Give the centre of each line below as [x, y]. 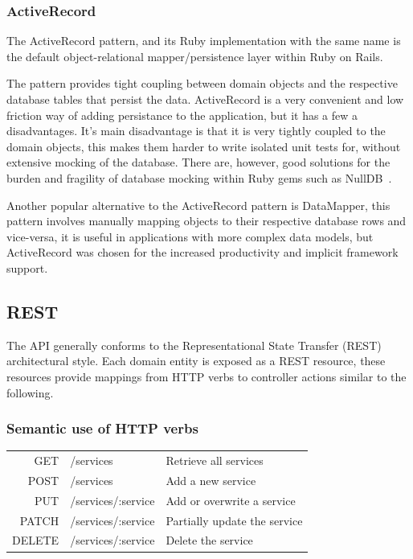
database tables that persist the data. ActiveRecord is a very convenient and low [205, 99]
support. [27, 267]
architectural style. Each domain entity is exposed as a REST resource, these [196, 361]
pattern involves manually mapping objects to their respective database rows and [206, 221]
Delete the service [209, 540]
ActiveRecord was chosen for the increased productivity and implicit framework [202, 252]
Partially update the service [234, 520]
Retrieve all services [215, 460]
